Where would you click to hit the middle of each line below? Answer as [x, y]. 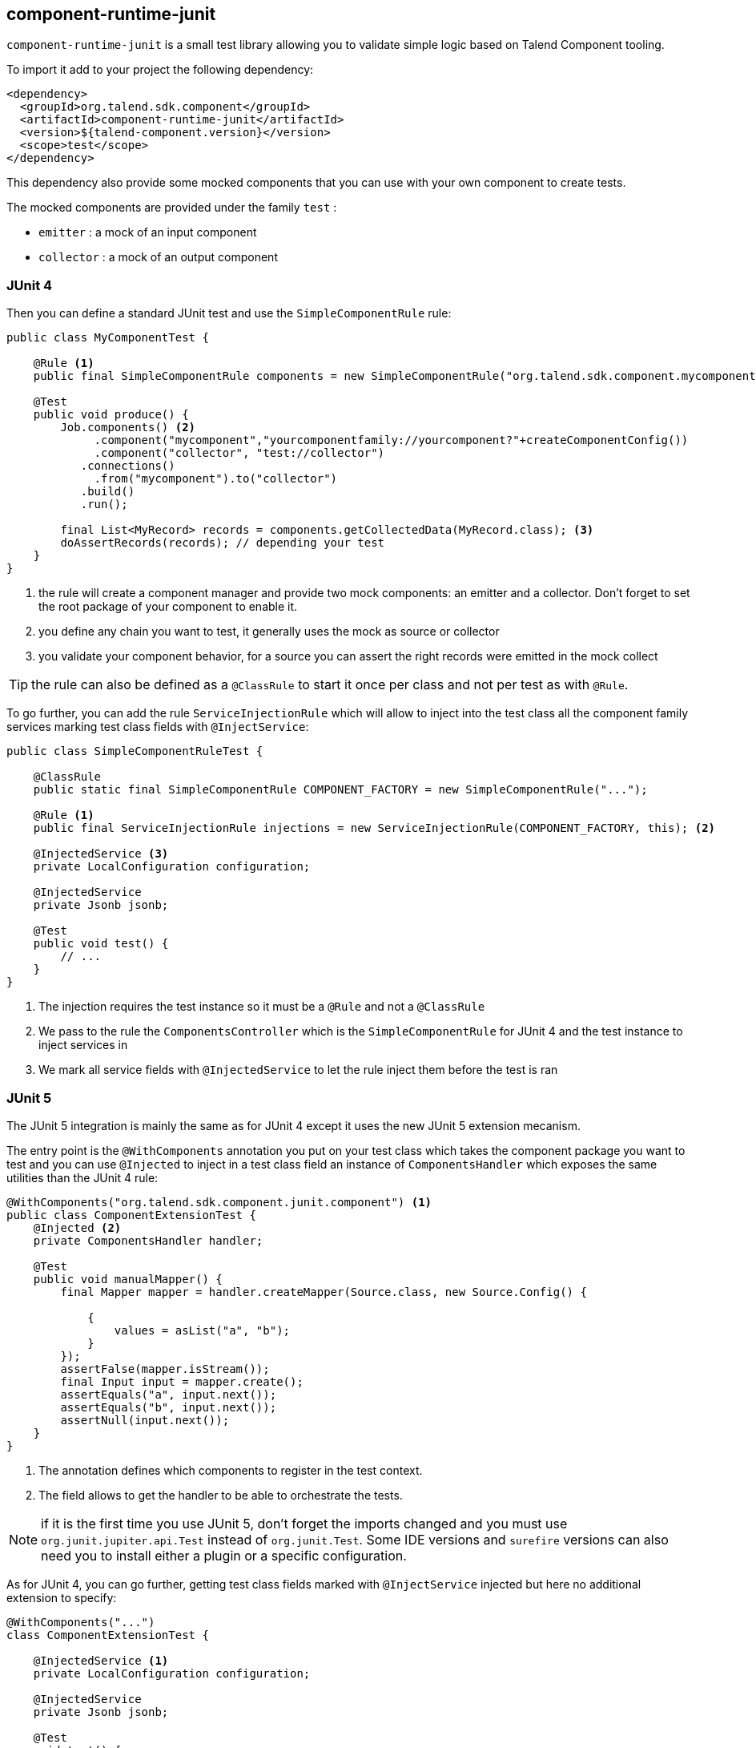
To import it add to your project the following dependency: [160, 70]
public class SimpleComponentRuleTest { [135, 751]
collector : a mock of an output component [158, 257]
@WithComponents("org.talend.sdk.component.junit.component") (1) [219, 1202]
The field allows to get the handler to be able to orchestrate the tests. [221, 1495]
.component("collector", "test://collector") [239, 453]
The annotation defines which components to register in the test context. [231, 1470]
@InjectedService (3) [101, 854]
